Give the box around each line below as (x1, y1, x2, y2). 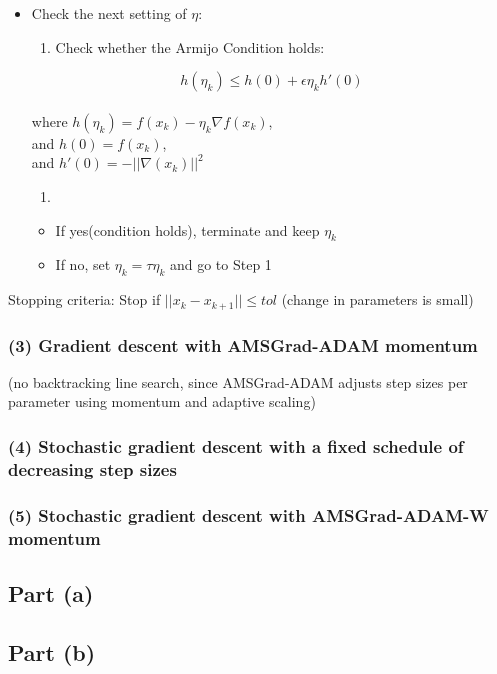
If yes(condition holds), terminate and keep (55, 219, 320, 240)
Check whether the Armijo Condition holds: (55, 36, 325, 57)
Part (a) (8, 577, 94, 608)
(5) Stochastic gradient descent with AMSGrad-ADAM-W (8, 502, 489, 527)
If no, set (55, 254, 111, 275)
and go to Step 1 (169, 254, 272, 275)
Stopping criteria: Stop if (8, 289, 161, 310)
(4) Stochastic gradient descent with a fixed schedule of (8, 433, 464, 458)
